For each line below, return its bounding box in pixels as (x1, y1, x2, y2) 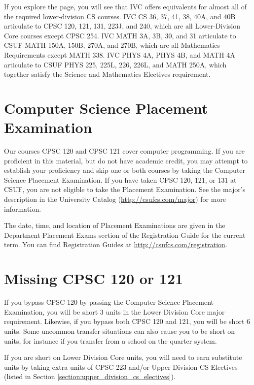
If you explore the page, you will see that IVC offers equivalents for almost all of (4, 1, 247, 11)
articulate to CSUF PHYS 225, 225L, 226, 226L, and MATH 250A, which (4, 59, 227, 69)
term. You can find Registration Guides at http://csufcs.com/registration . (4, 239, 227, 250)
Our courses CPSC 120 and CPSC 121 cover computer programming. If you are (4, 146, 245, 156)
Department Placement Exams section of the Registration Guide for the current (4, 229, 246, 240)
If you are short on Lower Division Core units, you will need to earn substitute (4, 352, 242, 362)
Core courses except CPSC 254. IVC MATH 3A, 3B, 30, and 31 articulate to (4, 30, 236, 40)
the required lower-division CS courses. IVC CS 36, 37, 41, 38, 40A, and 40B (4, 11, 236, 21)
